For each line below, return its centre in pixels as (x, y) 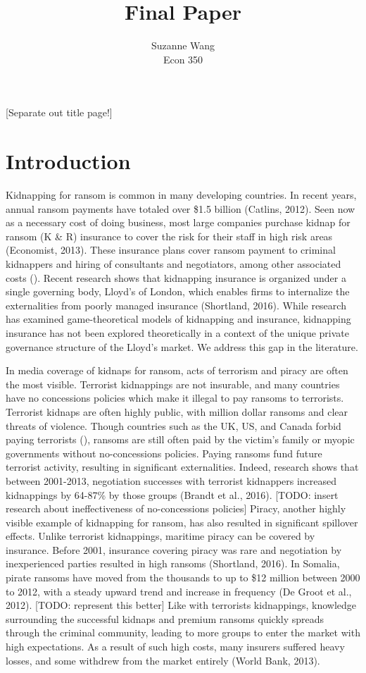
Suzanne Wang (183, 45)
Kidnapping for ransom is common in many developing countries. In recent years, (181, 195)
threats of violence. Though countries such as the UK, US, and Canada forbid (173, 425)
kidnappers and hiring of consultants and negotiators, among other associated (173, 264)
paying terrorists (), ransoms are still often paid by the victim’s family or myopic (180, 439)
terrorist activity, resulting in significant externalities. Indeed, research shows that (182, 467)
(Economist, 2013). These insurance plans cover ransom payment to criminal (171, 250)
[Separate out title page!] (59, 112)
